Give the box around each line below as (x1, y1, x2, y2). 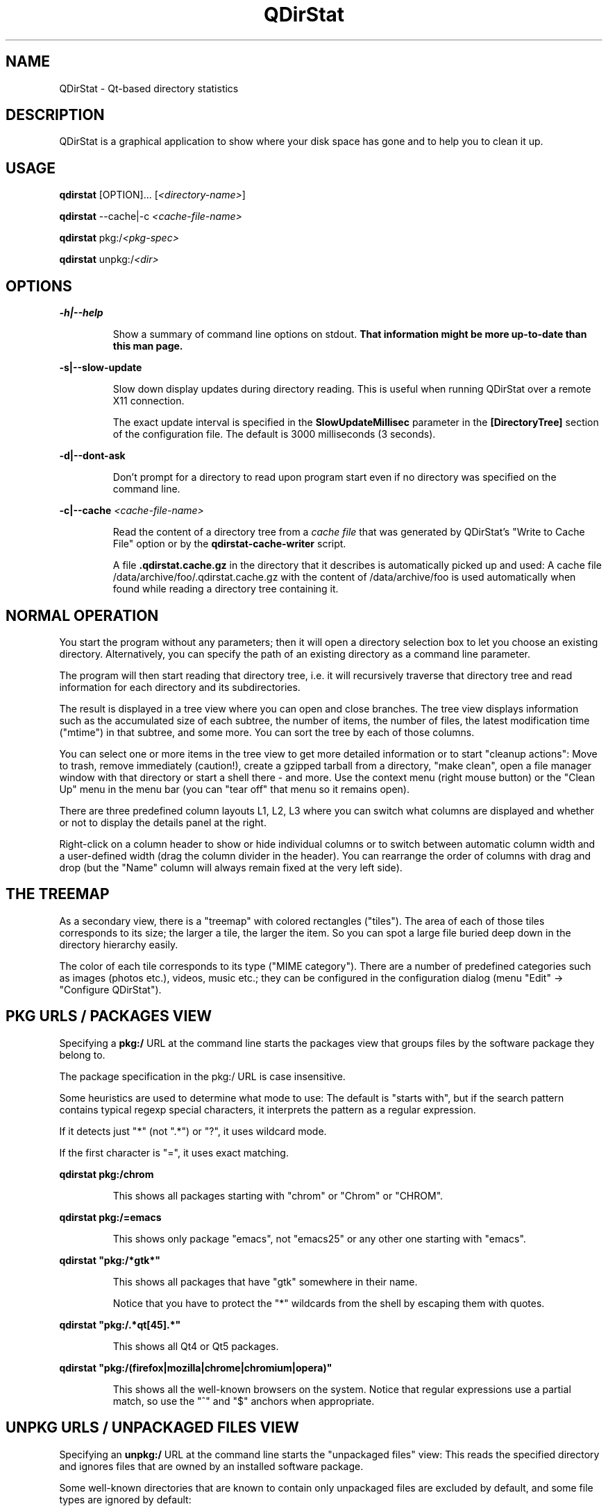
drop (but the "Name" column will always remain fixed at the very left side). (59, 861, 403, 873)
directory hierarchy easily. (59, 938, 178, 950)
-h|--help (59, 307, 103, 319)
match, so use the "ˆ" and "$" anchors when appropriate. (112, 1394, 375, 1407)
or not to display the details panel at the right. (59, 816, 267, 828)
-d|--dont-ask (59, 450, 126, 462)
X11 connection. (112, 395, 185, 407)
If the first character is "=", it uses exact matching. (59, 1146, 289, 1159)
